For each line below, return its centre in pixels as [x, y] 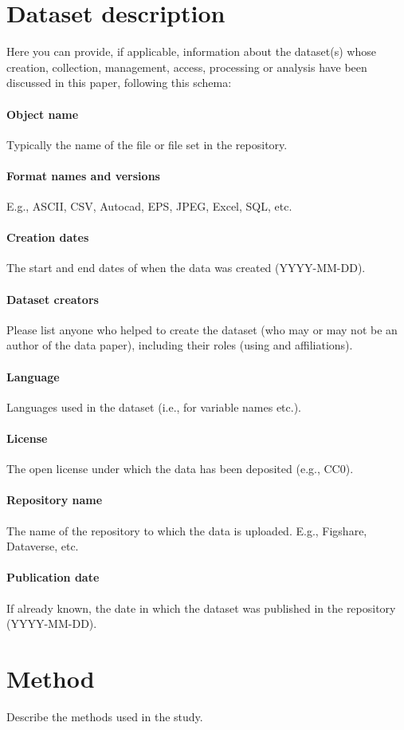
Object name [43, 114]
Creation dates [48, 237]
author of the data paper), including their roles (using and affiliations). [180, 345]
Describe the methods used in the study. [105, 716]
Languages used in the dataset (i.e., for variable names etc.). [154, 406]
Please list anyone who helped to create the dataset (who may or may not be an [202, 329]
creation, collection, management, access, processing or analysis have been [187, 67]
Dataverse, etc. [43, 546]
